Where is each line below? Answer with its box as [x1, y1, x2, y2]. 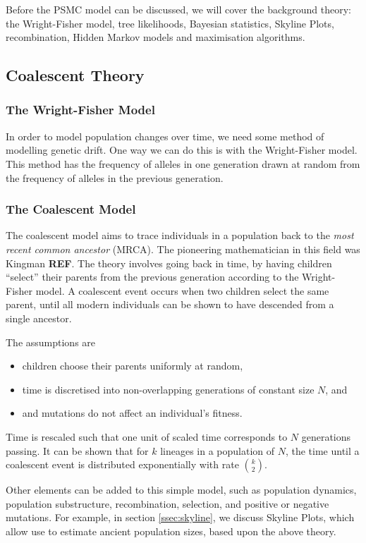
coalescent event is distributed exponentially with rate [6, 457, 239, 472]
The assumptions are [6, 334, 96, 349]
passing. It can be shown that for [6, 443, 149, 458]
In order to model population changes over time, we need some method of [6, 128, 324, 143]
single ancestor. [6, 310, 72, 325]
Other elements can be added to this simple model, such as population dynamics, [6, 482, 357, 497]
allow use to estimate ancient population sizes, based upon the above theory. [6, 523, 336, 538]
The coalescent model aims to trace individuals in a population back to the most [6, 228, 354, 243]
